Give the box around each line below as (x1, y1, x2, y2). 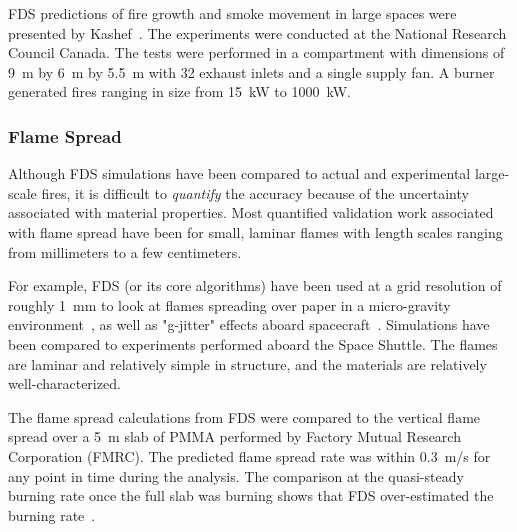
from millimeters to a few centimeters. (8, 241, 242, 262)
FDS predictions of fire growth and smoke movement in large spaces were (8, 3, 457, 23)
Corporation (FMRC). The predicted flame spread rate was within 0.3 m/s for (8, 445, 491, 466)
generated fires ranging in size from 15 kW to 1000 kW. (8, 81, 351, 102)
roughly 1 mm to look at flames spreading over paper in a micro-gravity (8, 294, 451, 315)
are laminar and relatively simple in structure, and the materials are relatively (8, 353, 487, 374)
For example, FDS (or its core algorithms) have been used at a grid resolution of (8, 275, 502, 296)
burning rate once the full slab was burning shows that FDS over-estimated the (8, 485, 494, 506)
